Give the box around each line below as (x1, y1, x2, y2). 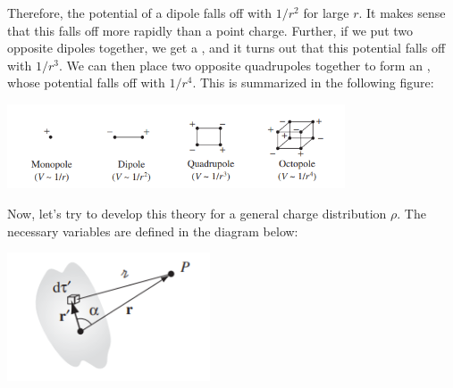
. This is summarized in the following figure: (192, 73, 434, 92)
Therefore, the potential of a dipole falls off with (7, 4, 273, 21)
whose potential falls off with (7, 73, 165, 92)
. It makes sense (358, 4, 446, 21)
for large (303, 4, 349, 21)
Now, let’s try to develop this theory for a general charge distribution (7, 204, 387, 223)
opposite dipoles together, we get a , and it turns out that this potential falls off (7, 38, 446, 57)
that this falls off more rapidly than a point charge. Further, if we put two (7, 21, 414, 39)
